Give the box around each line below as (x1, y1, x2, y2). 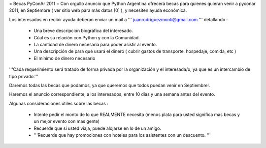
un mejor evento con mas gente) (33, 118, 100, 124)
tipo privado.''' (9, 73, 39, 79)
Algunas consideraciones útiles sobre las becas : (9, 100, 108, 106)
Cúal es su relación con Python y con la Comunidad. (33, 34, 140, 40)
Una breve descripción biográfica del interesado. (33, 28, 133, 34)
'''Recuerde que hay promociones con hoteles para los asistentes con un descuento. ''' (33, 132, 211, 138)
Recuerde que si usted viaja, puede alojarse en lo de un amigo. (33, 125, 162, 131)
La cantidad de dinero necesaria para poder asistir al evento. (33, 41, 157, 47)
